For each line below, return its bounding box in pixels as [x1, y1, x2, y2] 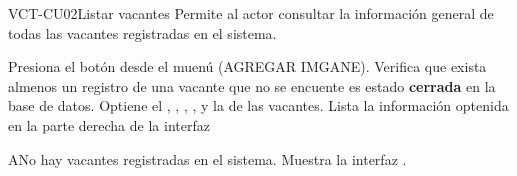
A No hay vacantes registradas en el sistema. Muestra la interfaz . [8, 148, 407, 169]
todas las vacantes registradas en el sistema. [8, 22, 277, 43]
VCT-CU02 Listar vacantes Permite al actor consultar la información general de [8, 3, 494, 23]
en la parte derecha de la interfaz [8, 114, 210, 135]
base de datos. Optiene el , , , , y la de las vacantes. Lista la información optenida [8, 95, 509, 116]
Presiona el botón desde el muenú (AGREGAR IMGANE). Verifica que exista [8, 56, 487, 77]
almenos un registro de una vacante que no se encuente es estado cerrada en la [8, 75, 496, 96]
